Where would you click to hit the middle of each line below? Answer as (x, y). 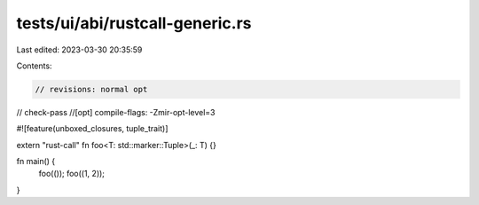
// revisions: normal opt (91, 89)
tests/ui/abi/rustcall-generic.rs (134, 23)
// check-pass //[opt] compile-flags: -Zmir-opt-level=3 (116, 112)
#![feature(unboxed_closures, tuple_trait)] (92, 129)
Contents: (34, 66)
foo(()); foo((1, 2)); (72, 174)
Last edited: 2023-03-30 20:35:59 (79, 50)
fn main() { (36, 162)
